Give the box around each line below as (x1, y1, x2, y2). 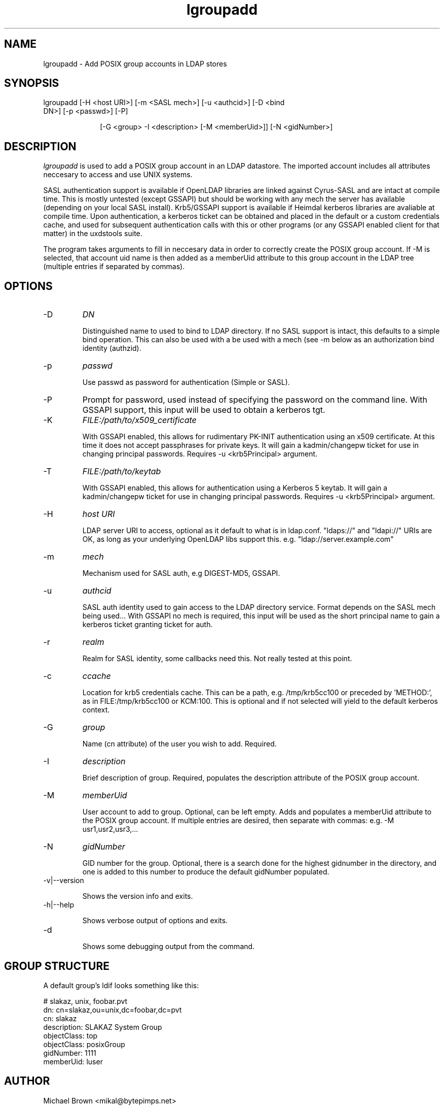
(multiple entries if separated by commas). (43, 262, 185, 271)
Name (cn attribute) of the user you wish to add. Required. (82, 739, 277, 749)
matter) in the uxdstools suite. (43, 229, 142, 238)
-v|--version (43, 876, 84, 885)
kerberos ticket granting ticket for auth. (82, 620, 213, 629)
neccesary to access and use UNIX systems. (43, 170, 193, 179)
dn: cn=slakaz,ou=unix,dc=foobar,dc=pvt (43, 1005, 182, 1014)
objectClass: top (43, 1031, 98, 1040)
